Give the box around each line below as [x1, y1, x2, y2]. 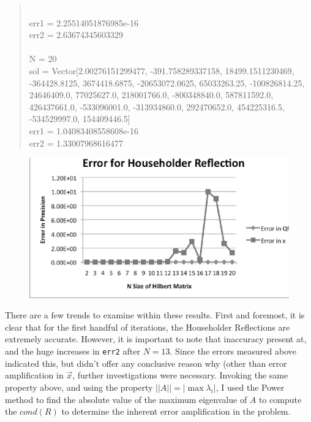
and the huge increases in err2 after [5, 345, 140, 358]
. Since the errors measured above [170, 345, 296, 358]
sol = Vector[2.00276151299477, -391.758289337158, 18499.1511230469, [29, 64, 294, 77]
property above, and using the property [5, 380, 153, 393]
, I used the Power [215, 380, 285, 393]
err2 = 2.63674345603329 [29, 28, 124, 41]
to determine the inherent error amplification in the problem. [61, 405, 291, 418]
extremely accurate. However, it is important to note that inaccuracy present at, [5, 332, 307, 345]
